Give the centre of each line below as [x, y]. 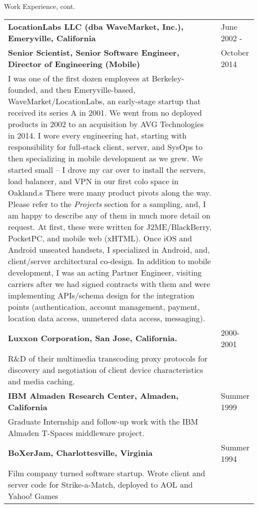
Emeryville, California [52, 38]
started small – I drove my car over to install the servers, [107, 169]
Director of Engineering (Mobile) [74, 64]
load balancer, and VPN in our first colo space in [93, 181]
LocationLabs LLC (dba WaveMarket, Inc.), [96, 26]
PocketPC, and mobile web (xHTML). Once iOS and [100, 238]
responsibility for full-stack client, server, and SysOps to [105, 146]
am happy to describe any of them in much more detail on [109, 215]
